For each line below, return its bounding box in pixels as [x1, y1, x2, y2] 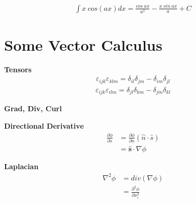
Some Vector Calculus [4, 34, 163, 55]
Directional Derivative [4, 120, 84, 131]
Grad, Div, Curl [4, 103, 62, 114]
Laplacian [4, 161, 39, 172]
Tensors [4, 64, 32, 74]
